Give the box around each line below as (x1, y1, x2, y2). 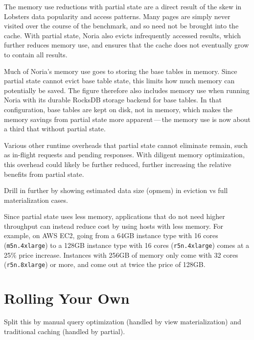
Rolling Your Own (4, 288, 130, 308)
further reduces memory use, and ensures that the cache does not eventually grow (4, 40, 249, 50)
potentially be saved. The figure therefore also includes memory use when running (4, 85, 250, 95)
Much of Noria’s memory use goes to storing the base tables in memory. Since (4, 66, 237, 76)
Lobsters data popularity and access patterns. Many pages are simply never (4, 11, 231, 21)
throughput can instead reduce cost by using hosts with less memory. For (4, 220, 224, 231)
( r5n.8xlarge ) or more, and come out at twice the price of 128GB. (4, 259, 206, 269)
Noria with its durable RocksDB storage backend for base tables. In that (4, 95, 222, 105)
